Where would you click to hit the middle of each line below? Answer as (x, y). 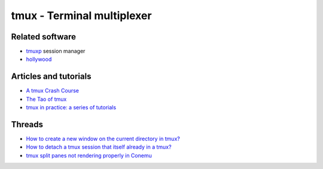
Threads (27, 125)
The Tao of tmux (46, 99)
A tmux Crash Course (52, 91)
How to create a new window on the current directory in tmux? (103, 139)
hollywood (39, 59)
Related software (43, 37)
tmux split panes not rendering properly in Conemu (89, 155)
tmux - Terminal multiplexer (81, 16)
